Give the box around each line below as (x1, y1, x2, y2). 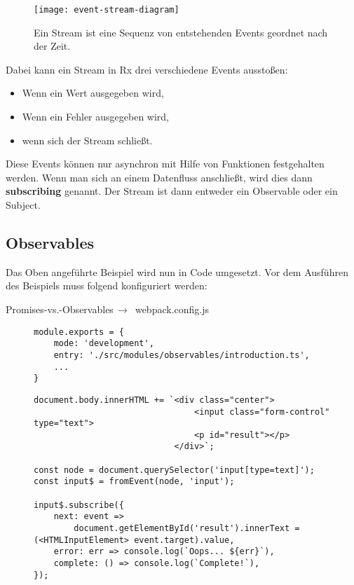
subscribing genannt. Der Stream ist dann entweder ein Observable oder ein (6, 184, 338, 198)
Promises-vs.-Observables (6, 301, 114, 316)
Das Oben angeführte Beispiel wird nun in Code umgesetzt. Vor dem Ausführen (6, 264, 348, 279)
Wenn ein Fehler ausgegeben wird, (22, 109, 169, 124)
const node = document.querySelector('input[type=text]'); (34, 464, 315, 475)
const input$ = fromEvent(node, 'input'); (34, 476, 235, 487)
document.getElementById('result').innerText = (74, 523, 300, 534)
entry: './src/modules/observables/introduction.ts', (53, 350, 310, 360)
